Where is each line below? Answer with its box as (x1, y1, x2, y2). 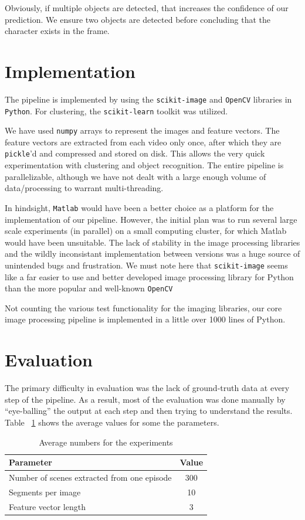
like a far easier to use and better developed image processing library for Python (5, 270, 294, 283)
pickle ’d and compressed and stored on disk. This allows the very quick (5, 147, 265, 159)
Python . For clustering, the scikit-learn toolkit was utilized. (5, 104, 228, 117)
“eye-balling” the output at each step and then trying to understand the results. (5, 405, 293, 417)
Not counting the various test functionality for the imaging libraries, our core (5, 301, 282, 314)
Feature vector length (9, 500, 86, 512)
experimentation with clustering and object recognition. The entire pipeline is (5, 159, 284, 171)
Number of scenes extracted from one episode (9, 471, 172, 483)
